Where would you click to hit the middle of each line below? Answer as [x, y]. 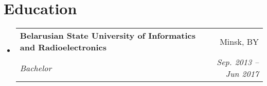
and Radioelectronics [63, 47]
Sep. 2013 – [238, 62]
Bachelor [36, 68]
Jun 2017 [242, 74]
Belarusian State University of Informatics [108, 36]
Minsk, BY [239, 41]
